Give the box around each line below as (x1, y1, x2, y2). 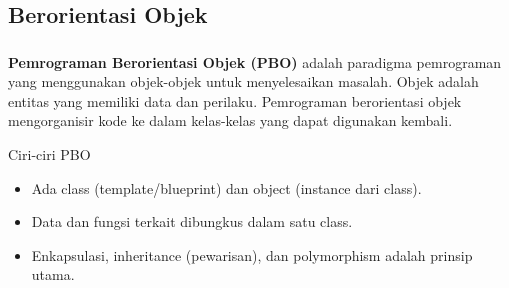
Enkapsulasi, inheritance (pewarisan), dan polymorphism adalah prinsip (31, 244, 473, 265)
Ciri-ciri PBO (8, 144, 91, 165)
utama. (31, 264, 75, 285)
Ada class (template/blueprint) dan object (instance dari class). (31, 177, 422, 198)
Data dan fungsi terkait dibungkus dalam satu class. (31, 211, 353, 232)
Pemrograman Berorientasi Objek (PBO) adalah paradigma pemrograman (8, 51, 502, 72)
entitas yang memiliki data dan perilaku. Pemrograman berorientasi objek (8, 90, 462, 111)
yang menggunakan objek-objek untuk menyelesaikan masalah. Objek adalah (8, 71, 479, 92)
